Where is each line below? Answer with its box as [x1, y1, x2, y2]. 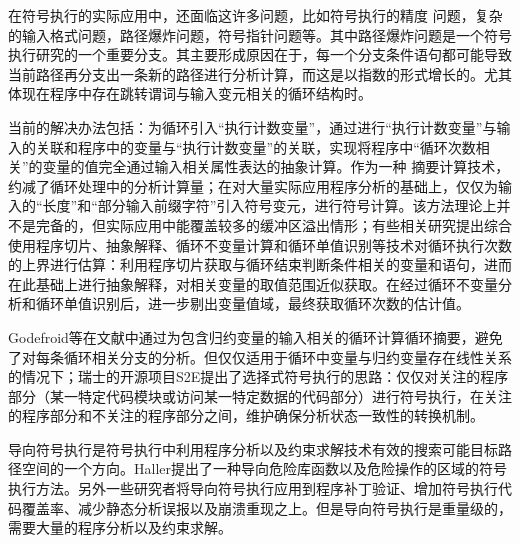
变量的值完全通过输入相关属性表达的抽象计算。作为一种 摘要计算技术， [42, 156, 510, 177]
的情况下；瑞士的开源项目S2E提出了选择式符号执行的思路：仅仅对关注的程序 [8, 366, 509, 387]
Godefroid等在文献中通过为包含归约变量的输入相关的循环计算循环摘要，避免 [8, 326, 503, 347]
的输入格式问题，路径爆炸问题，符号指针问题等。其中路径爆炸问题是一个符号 [8, 24, 512, 45]
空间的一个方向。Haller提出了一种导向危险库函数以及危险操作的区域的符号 [21, 458, 507, 479]
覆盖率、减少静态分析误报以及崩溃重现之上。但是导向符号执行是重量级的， [21, 497, 512, 518]
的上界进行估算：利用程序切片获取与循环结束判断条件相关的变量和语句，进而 [8, 254, 512, 275]
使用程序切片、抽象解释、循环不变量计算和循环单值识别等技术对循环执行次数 [8, 234, 512, 255]
